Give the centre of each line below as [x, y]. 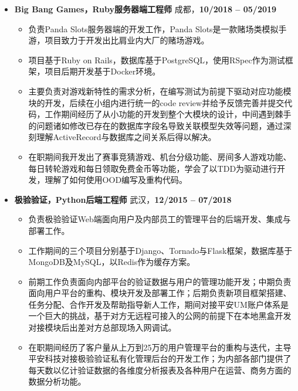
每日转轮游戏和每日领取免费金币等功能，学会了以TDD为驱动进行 [153, 168]
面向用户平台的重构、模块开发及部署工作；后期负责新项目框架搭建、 [160, 293]
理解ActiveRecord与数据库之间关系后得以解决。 [126, 137]
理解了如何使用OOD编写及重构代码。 [116, 180]
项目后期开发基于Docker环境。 [103, 71]
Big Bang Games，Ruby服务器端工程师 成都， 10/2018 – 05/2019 [145, 9]
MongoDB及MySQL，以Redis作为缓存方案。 [112, 262]
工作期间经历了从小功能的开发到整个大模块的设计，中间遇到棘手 [168, 114]
